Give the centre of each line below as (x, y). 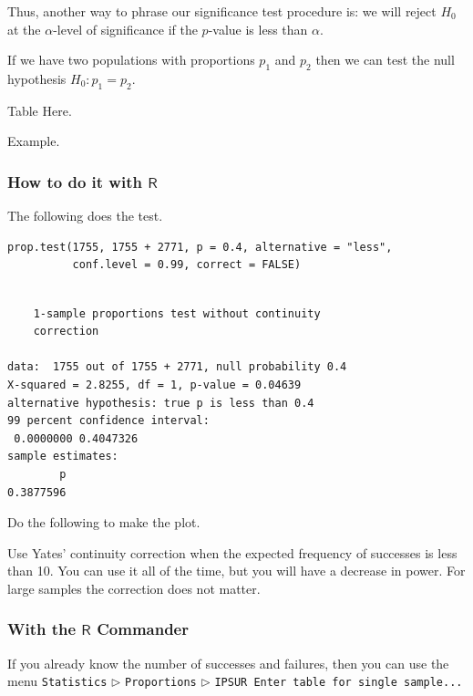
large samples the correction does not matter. (134, 588)
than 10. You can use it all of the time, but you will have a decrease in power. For (236, 571)
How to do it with (75, 181)
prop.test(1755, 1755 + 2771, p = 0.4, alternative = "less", (200, 247)
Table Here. (40, 110)
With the (42, 629)
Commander (143, 629)
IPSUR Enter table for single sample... (339, 683)
